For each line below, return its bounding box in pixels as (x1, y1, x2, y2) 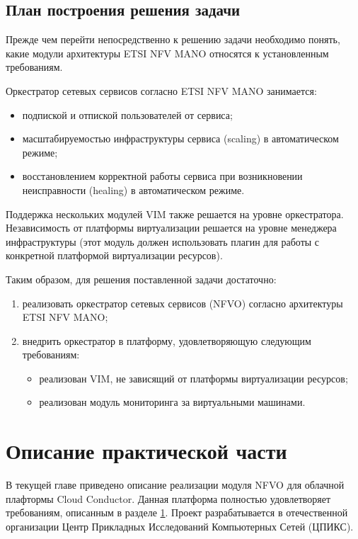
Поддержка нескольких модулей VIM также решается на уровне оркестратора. (6, 206, 344, 221)
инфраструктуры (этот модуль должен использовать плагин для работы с (6, 234, 320, 249)
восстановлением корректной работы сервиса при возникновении (22, 169, 303, 183)
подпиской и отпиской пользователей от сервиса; (22, 107, 233, 122)
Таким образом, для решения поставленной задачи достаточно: (6, 271, 277, 286)
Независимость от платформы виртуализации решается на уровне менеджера (6, 220, 337, 235)
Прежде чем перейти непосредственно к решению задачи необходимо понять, (6, 32, 340, 47)
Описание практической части (6, 436, 287, 465)
